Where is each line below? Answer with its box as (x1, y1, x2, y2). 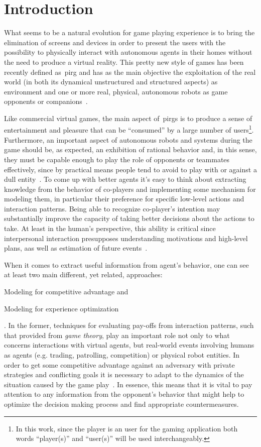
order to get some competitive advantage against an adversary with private (4, 359, 235, 370)
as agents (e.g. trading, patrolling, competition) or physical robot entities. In (4, 350, 240, 360)
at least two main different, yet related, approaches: (4, 269, 163, 280)
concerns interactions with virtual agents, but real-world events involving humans (4, 340, 254, 350)
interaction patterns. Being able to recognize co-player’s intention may (4, 203, 220, 213)
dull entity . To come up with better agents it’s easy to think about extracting (4, 174, 246, 184)
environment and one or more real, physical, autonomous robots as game (4, 86, 228, 96)
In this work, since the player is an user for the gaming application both (16, 423, 238, 433)
